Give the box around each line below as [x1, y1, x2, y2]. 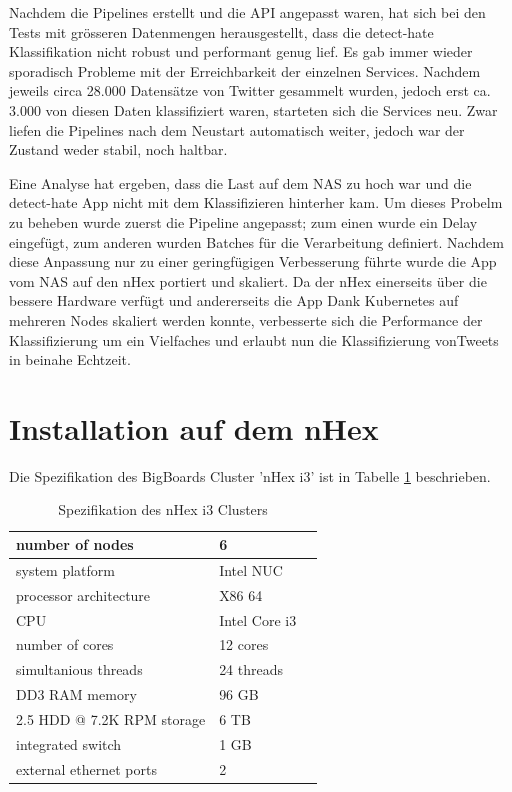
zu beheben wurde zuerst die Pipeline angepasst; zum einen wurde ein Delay [9, 211, 478, 232]
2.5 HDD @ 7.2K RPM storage [16, 708, 206, 729]
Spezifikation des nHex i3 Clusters [58, 499, 268, 520]
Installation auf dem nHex [9, 407, 379, 448]
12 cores [219, 634, 269, 655]
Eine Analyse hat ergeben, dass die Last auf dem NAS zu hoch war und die [9, 172, 472, 193]
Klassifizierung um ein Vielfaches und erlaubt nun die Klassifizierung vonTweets [9, 329, 499, 350]
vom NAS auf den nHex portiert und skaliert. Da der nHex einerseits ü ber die [9, 270, 487, 291]
